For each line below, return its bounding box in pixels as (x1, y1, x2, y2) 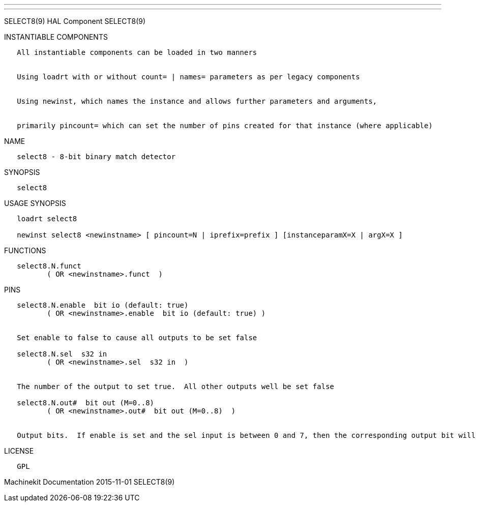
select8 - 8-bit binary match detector (17, 153, 176, 161)
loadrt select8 (17, 215, 77, 223)
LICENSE (4, 447, 34, 455)
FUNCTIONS (4, 246, 46, 255)
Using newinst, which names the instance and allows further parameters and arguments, (17, 97, 377, 105)
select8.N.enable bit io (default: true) (17, 301, 189, 309)
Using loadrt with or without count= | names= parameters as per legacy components (17, 73, 360, 81)
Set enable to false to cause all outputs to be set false (17, 334, 257, 342)
